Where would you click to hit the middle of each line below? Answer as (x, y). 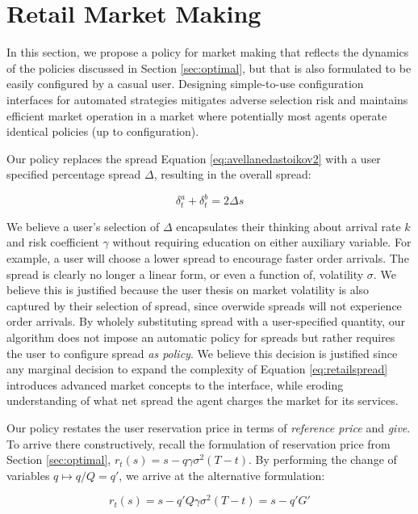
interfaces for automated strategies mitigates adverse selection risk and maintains (207, 99)
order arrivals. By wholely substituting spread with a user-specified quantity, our (206, 321)
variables (28, 475)
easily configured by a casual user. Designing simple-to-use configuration (185, 84)
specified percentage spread (74, 174)
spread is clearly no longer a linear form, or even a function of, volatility (185, 274)
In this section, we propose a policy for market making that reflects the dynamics (208, 52)
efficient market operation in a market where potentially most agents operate (197, 115)
